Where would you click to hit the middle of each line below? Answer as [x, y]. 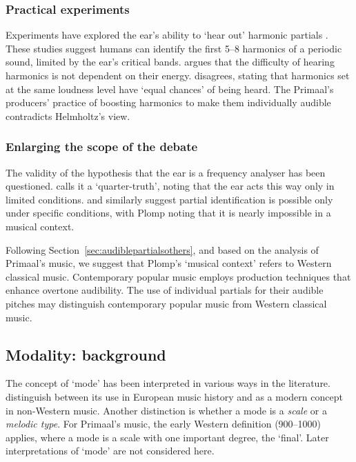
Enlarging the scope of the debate [102, 147]
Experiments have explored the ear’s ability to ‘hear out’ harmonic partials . [167, 35]
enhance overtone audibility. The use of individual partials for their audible [165, 290]
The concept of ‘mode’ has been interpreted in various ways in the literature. [168, 383]
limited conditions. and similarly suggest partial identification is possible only [169, 199]
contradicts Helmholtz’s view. [68, 115]
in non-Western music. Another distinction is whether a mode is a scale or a [166, 410]
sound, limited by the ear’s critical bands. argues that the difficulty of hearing [170, 62]
